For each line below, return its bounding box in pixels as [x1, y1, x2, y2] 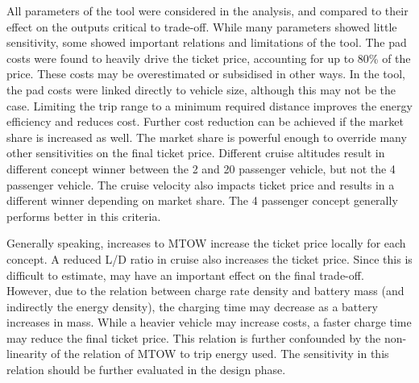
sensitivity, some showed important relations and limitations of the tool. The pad [6, 34, 407, 51]
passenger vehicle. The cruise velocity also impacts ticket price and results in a [6, 176, 395, 193]
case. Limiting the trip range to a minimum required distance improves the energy [6, 97, 413, 114]
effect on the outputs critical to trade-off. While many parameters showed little [6, 18, 397, 35]
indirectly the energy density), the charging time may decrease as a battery [6, 298, 378, 314]
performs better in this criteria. [6, 207, 161, 224]
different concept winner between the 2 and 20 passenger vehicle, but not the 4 [6, 160, 396, 177]
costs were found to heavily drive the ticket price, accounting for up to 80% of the [6, 49, 411, 66]
